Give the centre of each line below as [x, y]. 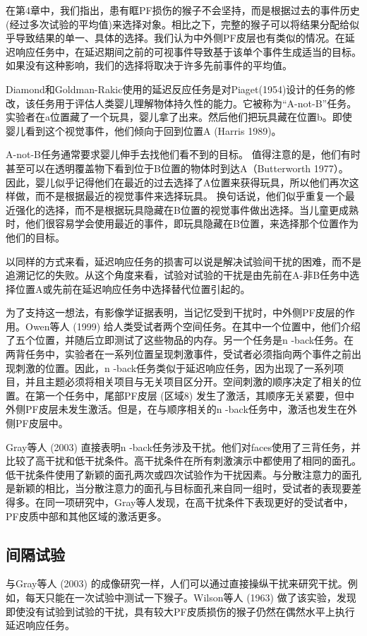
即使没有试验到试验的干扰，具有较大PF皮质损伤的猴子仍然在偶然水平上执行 [180, 611]
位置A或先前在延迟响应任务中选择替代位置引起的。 [133, 288]
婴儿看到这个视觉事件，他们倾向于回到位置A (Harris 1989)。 [144, 130]
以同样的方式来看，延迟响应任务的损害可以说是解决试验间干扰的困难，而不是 [183, 261]
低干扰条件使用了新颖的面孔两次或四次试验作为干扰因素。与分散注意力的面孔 [183, 474]
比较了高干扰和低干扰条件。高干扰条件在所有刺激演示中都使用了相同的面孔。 [183, 461]
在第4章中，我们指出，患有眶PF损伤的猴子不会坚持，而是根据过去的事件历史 [183, 10]
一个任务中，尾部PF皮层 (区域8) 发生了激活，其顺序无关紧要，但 [194, 395]
